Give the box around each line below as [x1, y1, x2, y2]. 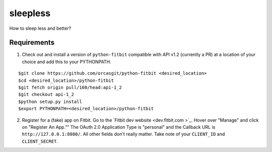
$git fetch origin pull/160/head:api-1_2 [18, 85, 122, 90]
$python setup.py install [18, 98, 83, 105]
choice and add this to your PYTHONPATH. [22, 59, 111, 65]
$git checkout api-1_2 [18, 91, 75, 97]
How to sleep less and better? [9, 25, 72, 31]
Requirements [9, 38, 55, 47]
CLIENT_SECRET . [22, 138, 58, 144]
